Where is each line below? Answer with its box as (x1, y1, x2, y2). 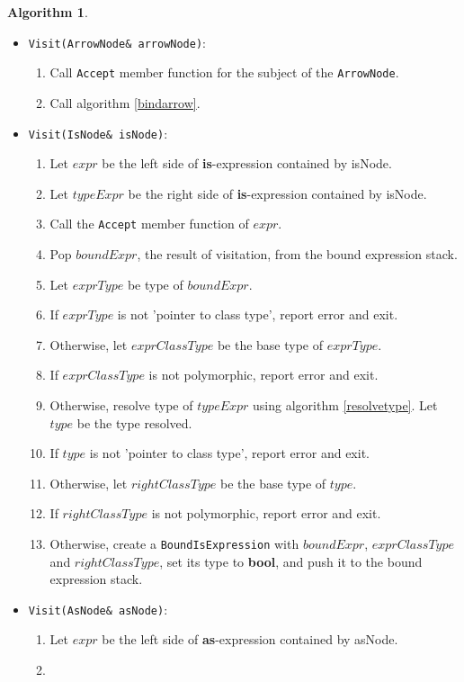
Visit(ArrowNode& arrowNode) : (28, 32, 206, 51)
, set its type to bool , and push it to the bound (159, 552, 423, 570)
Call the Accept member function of (49, 214, 249, 233)
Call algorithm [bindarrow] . (49, 93, 201, 112)
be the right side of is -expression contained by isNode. (128, 184, 427, 202)
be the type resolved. (76, 413, 192, 432)
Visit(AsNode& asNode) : (28, 599, 168, 618)
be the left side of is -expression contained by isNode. (102, 154, 392, 173)
